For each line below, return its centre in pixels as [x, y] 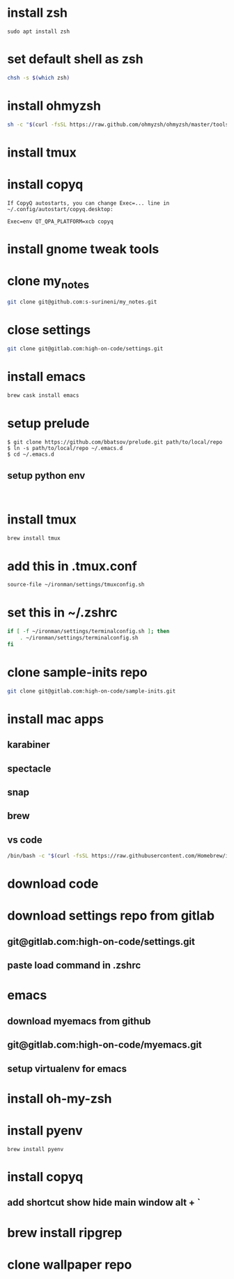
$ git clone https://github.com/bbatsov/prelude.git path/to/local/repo [115, 442]
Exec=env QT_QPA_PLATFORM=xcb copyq [60, 222]
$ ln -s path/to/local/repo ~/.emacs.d [65, 448]
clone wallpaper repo [70, 1265]
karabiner [29, 745]
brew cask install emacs [43, 396]
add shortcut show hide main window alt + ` [104, 1202]
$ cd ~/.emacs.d [31, 454]
